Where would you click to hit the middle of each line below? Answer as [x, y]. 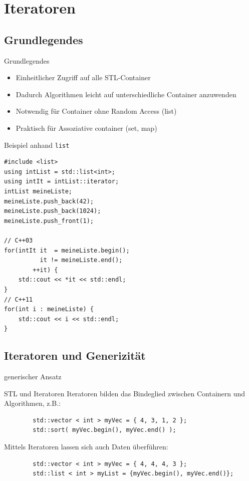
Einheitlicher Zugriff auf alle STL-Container [83, 77]
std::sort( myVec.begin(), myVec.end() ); [104, 430]
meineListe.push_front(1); [49, 221]
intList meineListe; [38, 191]
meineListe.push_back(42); [49, 201]
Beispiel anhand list [37, 145]
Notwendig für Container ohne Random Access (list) [96, 111]
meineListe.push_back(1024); [53, 211]
